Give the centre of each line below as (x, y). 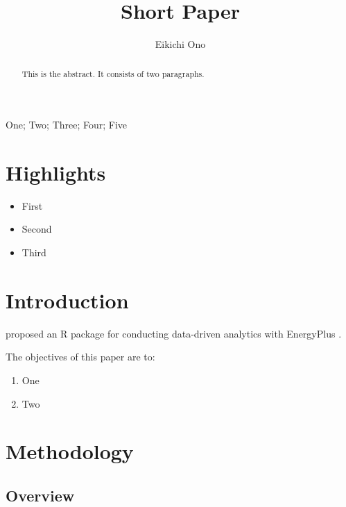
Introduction (67, 300)
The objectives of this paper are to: (80, 357)
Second (37, 229)
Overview (40, 495)
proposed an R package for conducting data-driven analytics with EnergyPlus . (174, 333)
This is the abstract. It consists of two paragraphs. (113, 73)
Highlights (56, 172)
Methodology (70, 451)
